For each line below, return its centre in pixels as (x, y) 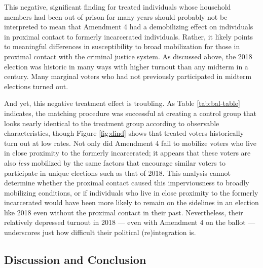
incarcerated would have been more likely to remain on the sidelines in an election (131, 202)
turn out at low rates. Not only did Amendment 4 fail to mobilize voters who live (130, 143)
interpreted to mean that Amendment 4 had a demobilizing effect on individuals (129, 27)
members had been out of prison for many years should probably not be (116, 16)
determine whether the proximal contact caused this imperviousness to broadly (127, 183)
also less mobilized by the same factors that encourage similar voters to (115, 162)
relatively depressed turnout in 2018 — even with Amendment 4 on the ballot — (130, 222)
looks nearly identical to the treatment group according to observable (112, 123)
